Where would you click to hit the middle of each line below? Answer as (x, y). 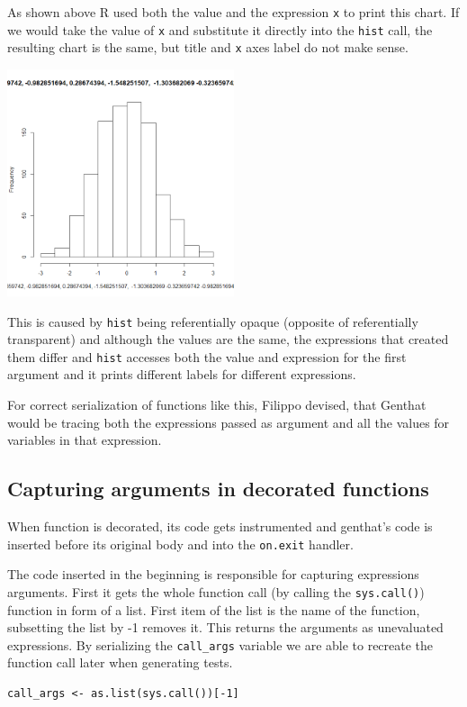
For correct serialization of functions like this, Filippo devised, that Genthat (217, 405)
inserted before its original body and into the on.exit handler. (180, 544)
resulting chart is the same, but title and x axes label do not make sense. (208, 47)
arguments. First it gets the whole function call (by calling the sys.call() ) (216, 591)
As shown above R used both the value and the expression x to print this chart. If (233, 12)
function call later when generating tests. (120, 662)
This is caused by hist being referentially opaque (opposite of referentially (213, 321)
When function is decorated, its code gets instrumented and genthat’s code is (220, 526)
